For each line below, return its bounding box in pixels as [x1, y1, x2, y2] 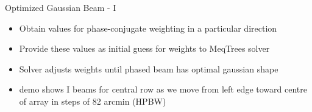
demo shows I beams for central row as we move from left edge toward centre [19, 83, 307, 96]
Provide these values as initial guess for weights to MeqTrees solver [19, 42, 270, 55]
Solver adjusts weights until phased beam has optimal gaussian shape [19, 62, 278, 75]
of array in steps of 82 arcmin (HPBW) [19, 94, 166, 107]
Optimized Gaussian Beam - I [5, 1, 116, 13]
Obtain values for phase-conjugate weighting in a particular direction [19, 21, 277, 34]
